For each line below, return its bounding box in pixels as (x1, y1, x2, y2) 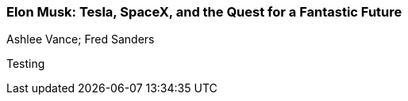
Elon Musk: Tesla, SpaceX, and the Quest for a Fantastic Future (6, 4, 402, 20)
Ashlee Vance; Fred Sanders (6, 32, 155, 47)
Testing (6, 57, 45, 71)
